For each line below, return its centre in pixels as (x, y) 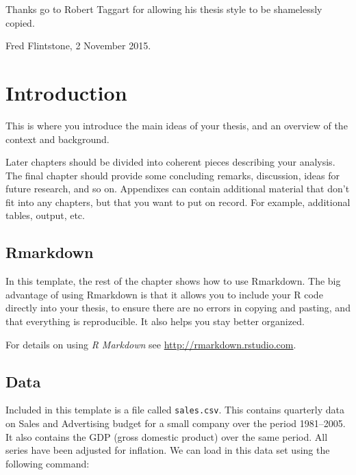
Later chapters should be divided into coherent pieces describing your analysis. (170, 162)
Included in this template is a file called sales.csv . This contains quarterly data (175, 410)
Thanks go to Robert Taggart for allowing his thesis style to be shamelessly (164, 9)
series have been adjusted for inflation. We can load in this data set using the (168, 450)
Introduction (66, 92)
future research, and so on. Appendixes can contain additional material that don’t (178, 189)
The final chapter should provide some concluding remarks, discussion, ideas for (173, 175)
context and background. (58, 139)
